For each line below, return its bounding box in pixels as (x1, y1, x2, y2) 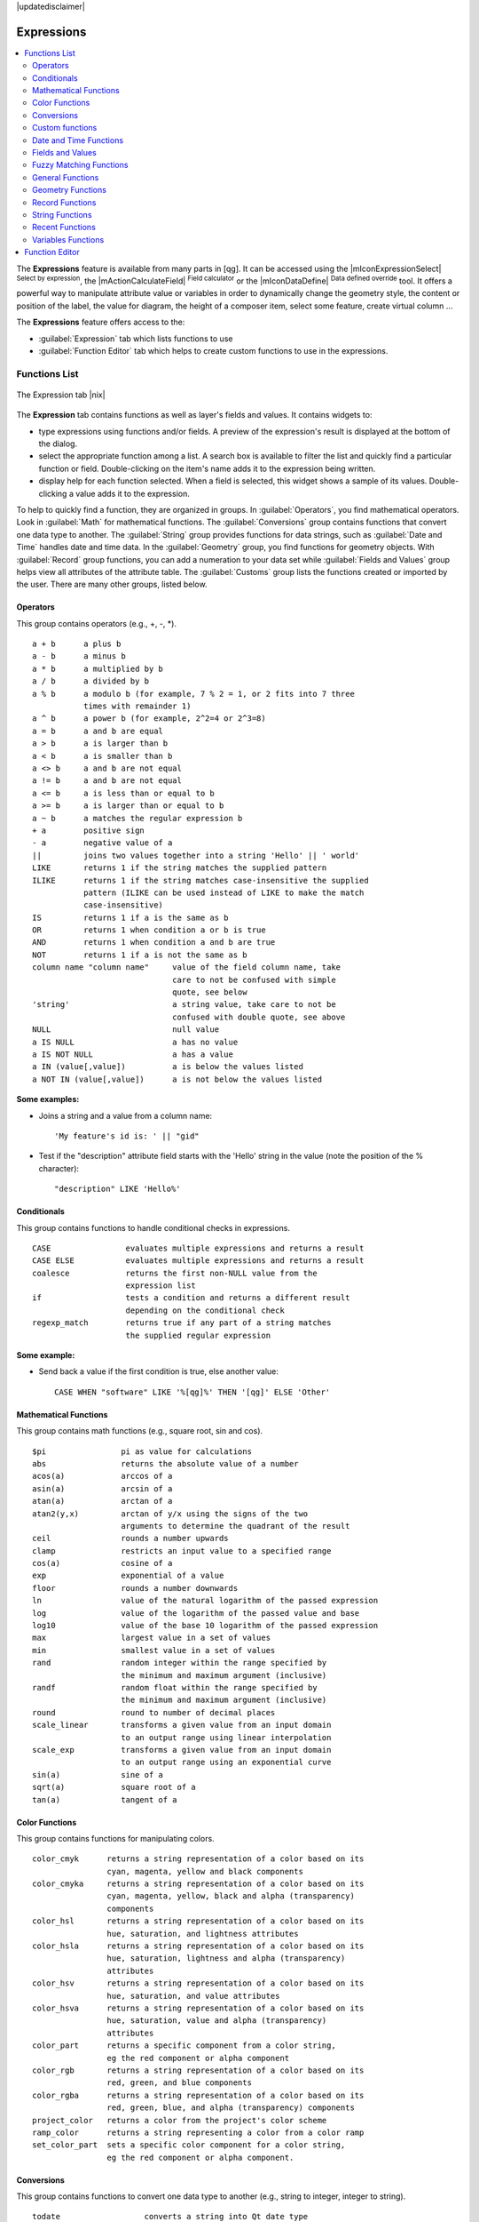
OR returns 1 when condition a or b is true (32, 925, 266, 935)
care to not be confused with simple (171, 974, 336, 985)
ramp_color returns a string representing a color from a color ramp (32, 2127, 365, 2138)
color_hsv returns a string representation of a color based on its (32, 1978, 365, 1988)
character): (38, 1163, 80, 1173)
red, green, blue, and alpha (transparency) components (106, 2103, 355, 2113)
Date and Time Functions (32, 134, 124, 146)
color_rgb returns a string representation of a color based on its (32, 2065, 365, 2075)
